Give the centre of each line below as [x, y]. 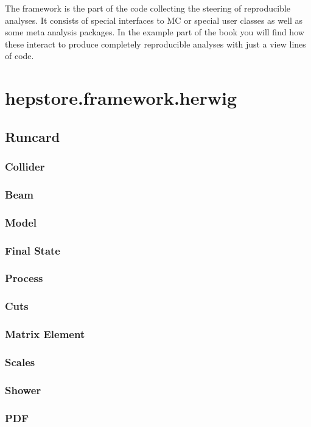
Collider [25, 167]
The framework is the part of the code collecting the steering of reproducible [148, 8]
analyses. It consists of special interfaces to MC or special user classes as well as [154, 20]
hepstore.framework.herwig [121, 98]
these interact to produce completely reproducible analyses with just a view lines [155, 44]
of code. [19, 56]
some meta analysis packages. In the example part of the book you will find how [155, 32]
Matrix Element [45, 334]
